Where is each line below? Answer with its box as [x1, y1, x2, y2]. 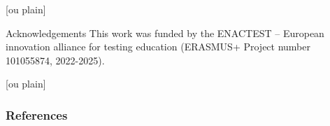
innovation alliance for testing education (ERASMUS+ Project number [6, 39, 311, 54]
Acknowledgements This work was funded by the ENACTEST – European [6, 25, 324, 40]
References [6, 106, 68, 123]
